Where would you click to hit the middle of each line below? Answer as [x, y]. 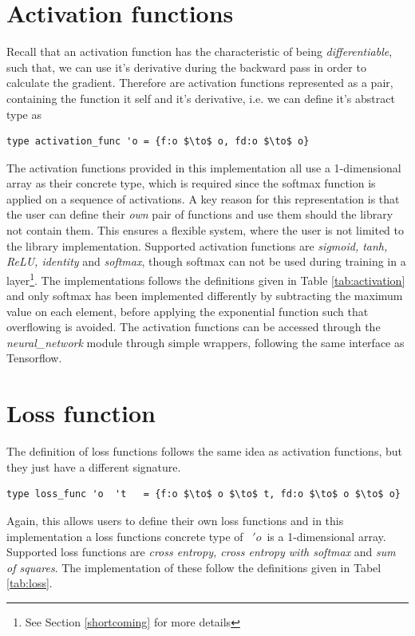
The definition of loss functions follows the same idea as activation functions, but [204, 451]
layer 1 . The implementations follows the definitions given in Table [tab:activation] [206, 278]
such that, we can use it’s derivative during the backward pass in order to [186, 67]
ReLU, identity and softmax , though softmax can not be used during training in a [206, 261]
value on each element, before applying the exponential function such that [188, 311]
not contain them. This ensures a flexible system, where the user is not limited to [205, 230]
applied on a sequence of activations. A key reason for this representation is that [203, 198]
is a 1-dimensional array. [326, 536]
